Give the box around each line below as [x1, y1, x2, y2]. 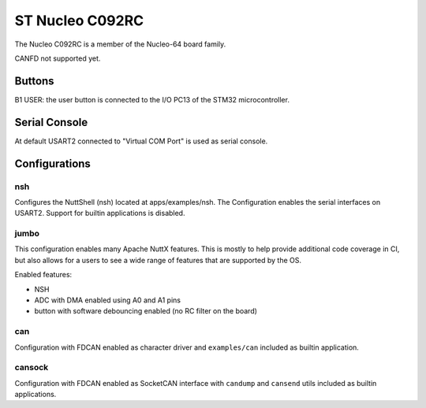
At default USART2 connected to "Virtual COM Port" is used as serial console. [14, 136, 268, 146]
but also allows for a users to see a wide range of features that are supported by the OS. [14, 255, 302, 265]
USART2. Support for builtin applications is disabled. [14, 209, 185, 218]
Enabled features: [14, 270, 73, 280]
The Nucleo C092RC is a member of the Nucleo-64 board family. [14, 39, 226, 49]
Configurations [14, 157, 91, 170]
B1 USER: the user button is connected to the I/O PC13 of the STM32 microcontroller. [14, 95, 290, 104]
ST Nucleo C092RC [14, 12, 144, 29]
